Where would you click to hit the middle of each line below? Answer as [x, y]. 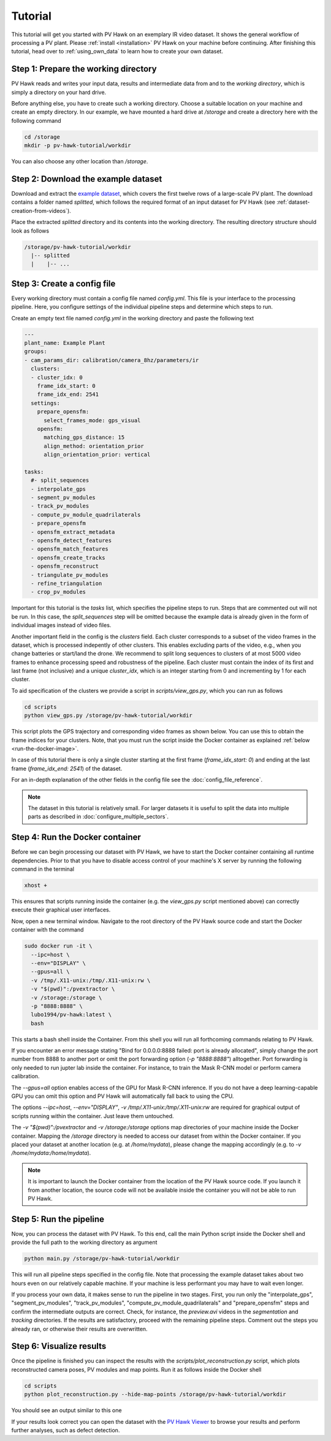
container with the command [48, 930]
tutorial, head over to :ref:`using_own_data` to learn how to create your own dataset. [117, 52]
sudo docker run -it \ [58, 946]
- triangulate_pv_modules [70, 575]
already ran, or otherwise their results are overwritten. [79, 1329]
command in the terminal [43, 869]
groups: [36, 352]
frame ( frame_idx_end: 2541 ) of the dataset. [67, 768]
